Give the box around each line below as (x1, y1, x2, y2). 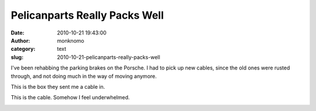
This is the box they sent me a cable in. (11, 83, 105, 90)
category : (11, 46, 36, 53)
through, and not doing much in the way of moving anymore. (11, 72, 157, 79)
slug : (11, 53, 23, 61)
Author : (11, 37, 30, 44)
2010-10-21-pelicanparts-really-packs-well (57, 53, 160, 61)
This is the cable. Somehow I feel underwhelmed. (11, 94, 130, 101)
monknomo (57, 37, 84, 44)
